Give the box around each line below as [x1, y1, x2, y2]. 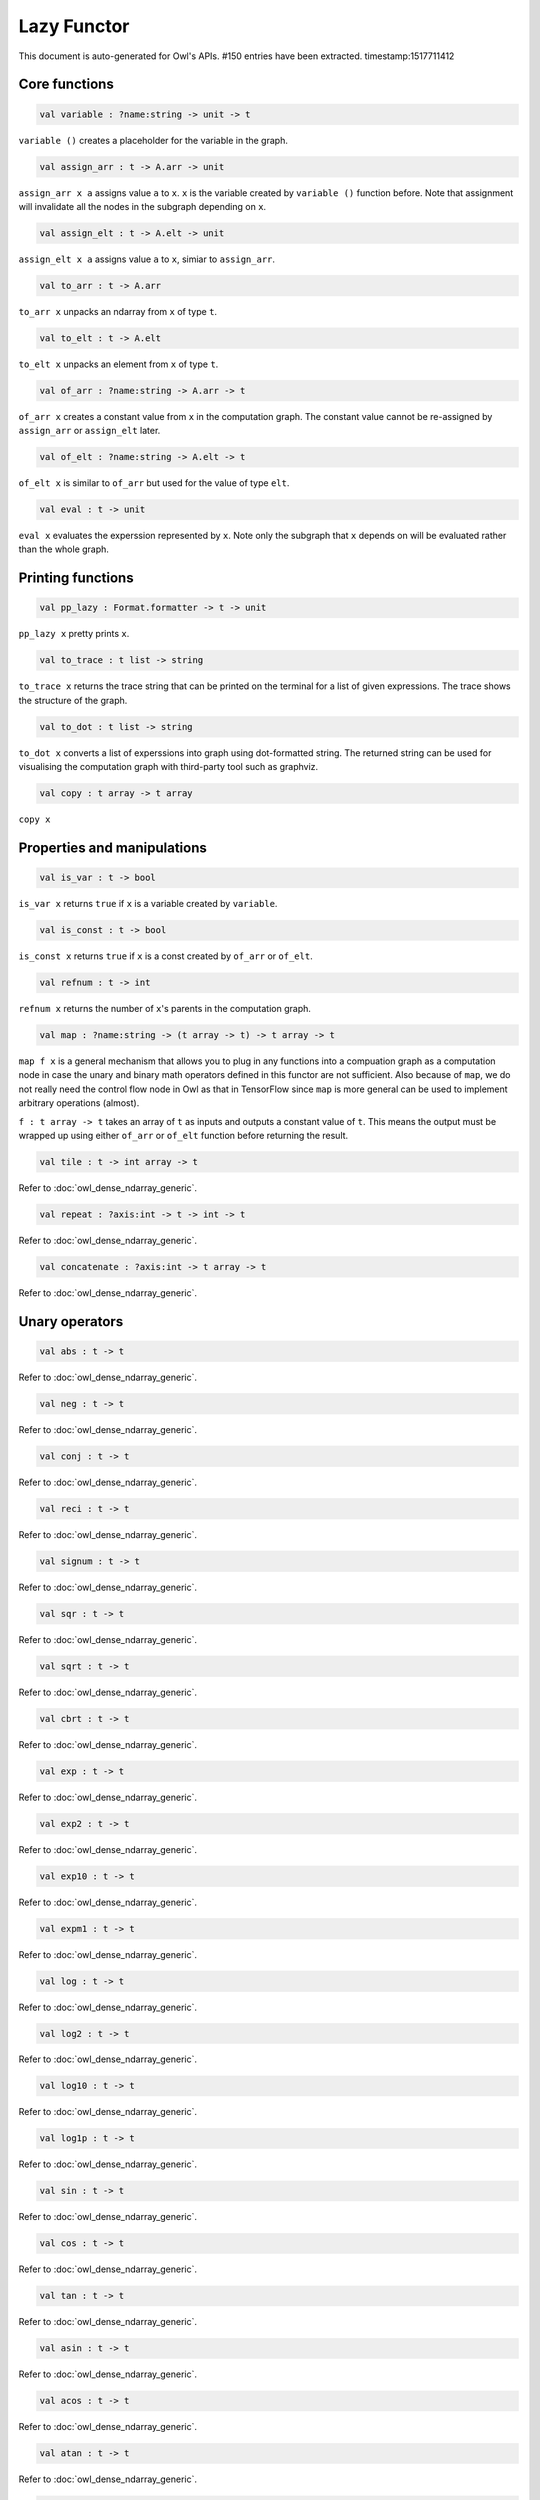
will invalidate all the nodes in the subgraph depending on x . [18, 200, 267, 212]
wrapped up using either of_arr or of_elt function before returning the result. [18, 1130, 349, 1141]
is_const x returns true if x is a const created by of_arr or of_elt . [18, 950, 314, 962]
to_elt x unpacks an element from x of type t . [18, 358, 219, 370]
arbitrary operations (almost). [18, 1097, 140, 1109]
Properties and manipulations [18, 839, 207, 856]
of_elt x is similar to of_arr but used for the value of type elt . [18, 477, 290, 489]
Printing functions [18, 570, 134, 587]
